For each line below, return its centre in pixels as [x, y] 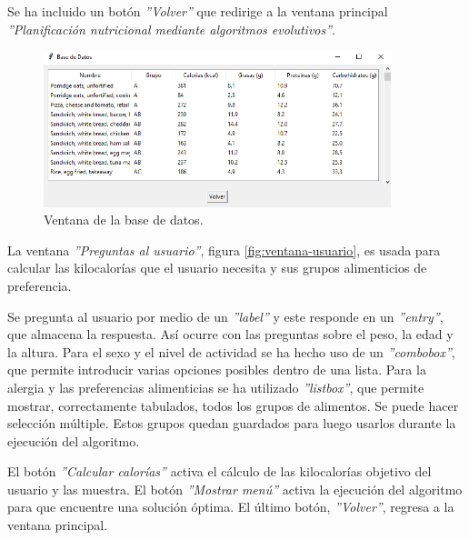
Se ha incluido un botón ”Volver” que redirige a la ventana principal [198, 11]
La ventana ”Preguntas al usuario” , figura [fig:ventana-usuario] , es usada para [224, 250]
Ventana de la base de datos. [124, 220]
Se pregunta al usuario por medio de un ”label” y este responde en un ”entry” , [225, 316]
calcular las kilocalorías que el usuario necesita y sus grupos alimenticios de [217, 268]
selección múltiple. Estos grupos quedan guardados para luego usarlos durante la [232, 423]
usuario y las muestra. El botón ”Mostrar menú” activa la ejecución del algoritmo [235, 489]
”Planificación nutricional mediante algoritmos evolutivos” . [171, 29]
